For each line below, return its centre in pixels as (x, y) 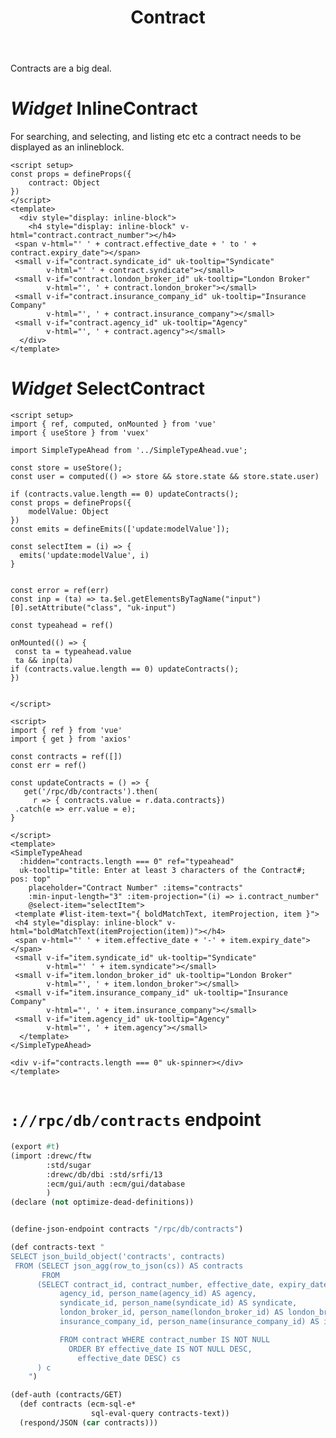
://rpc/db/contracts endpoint (136, 1120)
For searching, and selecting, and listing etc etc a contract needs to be (156, 137)
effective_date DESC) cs (129, 1358)
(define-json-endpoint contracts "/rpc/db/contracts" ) (127, 1229)
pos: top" (31, 879)
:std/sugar (69, 1165)
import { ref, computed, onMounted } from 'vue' (113, 424)
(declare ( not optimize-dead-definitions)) (102, 1202)
